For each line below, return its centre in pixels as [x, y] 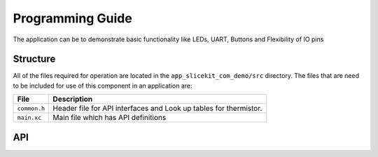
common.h [31, 108]
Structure [34, 59]
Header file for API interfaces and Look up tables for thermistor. [157, 109]
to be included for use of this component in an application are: [103, 86]
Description [73, 100]
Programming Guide [72, 18]
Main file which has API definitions [110, 118]
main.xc [29, 117]
